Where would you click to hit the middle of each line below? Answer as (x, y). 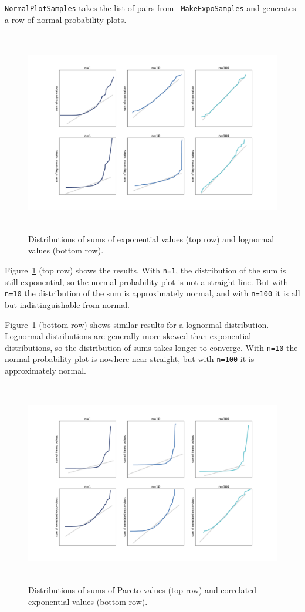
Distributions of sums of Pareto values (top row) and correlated (143, 590)
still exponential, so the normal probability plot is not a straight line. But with (147, 281)
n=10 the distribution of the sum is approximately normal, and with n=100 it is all (152, 293)
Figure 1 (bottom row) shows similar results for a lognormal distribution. (137, 324)
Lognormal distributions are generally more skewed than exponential (128, 336)
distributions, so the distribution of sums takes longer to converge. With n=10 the (151, 347)
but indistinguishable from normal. (67, 304)
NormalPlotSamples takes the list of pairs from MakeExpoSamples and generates (150, 8)
